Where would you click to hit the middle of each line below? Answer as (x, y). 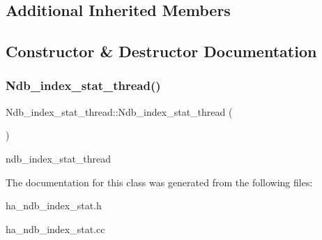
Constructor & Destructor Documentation (161, 51)
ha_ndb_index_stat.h (54, 205)
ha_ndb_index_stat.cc (55, 228)
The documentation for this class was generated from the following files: (159, 182)
